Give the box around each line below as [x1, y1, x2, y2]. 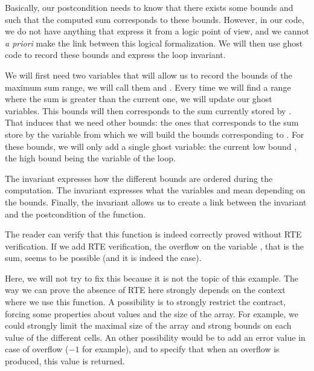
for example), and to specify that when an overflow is [82, 343, 280, 355]
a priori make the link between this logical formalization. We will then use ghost [5, 36, 303, 49]
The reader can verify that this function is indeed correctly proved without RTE [5, 228, 302, 240]
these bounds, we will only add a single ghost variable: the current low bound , [5, 140, 297, 152]
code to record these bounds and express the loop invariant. [5, 48, 226, 61]
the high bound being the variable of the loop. [5, 152, 176, 164]
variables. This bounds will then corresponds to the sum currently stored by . [5, 104, 292, 117]
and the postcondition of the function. [5, 207, 146, 220]
